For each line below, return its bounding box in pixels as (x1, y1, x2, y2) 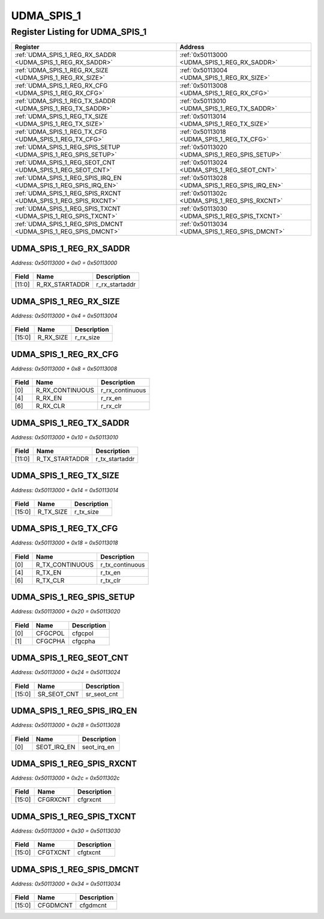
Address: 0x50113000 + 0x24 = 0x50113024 (11, 669, 121, 676)
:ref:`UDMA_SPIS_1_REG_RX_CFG (14, 82, 108, 90)
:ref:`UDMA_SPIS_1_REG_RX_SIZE (14, 66, 109, 74)
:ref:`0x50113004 (179, 66, 228, 74)
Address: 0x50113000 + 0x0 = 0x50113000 (11, 259, 118, 267)
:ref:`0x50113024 (179, 158, 227, 167)
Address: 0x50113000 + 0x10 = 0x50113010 (11, 433, 119, 441)
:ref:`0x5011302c (179, 189, 227, 197)
